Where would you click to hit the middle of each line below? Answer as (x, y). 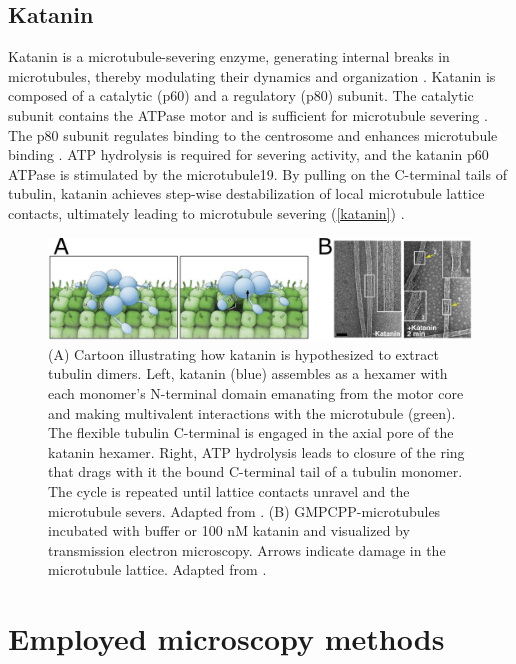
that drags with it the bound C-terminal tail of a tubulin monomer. (255, 471)
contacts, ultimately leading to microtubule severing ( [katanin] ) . (206, 212)
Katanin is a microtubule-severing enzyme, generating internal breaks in (229, 56)
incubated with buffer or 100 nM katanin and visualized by (229, 530)
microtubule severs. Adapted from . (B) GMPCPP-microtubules (244, 510)
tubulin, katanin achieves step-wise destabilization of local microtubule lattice (246, 193)
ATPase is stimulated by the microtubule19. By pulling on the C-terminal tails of (257, 173)
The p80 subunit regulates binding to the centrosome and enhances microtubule (253, 134)
